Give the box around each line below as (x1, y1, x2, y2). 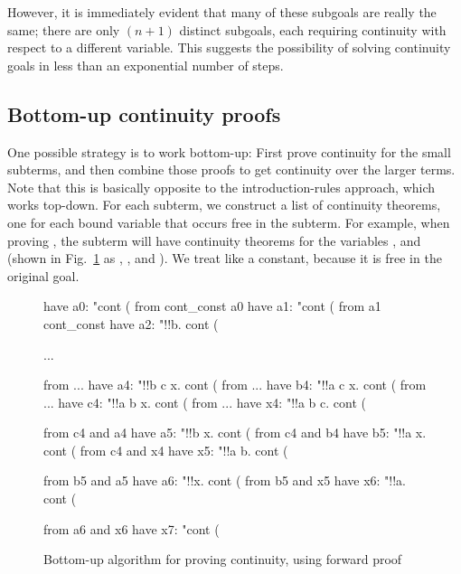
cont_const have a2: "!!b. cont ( (43, 314, 219, 333)
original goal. (7, 266, 80, 285)
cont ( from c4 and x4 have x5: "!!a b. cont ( (43, 440, 288, 459)
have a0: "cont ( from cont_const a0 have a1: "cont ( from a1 (43, 296, 381, 315)
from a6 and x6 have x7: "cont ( (43, 519, 220, 538)
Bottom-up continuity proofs (7, 99, 281, 127)
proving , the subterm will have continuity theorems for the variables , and (7, 231, 421, 249)
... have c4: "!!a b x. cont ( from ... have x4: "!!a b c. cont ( (43, 392, 366, 411)
